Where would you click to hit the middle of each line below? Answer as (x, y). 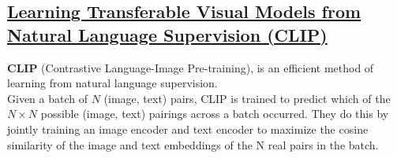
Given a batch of (47, 98)
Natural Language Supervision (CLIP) (167, 34)
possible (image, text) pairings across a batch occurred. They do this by (215, 114)
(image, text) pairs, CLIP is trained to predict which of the (247, 98)
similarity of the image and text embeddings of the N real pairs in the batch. (193, 144)
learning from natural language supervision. (112, 83)
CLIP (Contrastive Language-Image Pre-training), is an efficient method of (191, 67)
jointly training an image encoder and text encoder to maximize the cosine (188, 129)
